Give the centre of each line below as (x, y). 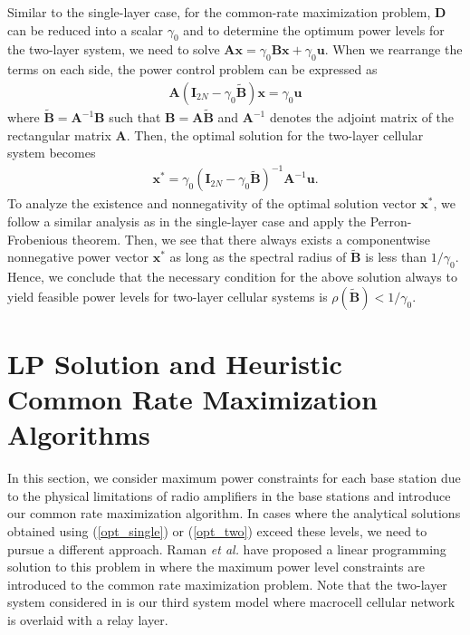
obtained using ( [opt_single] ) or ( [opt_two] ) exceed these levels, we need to (217, 531)
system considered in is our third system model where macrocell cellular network (231, 602)
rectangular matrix (59, 135)
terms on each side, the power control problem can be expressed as (192, 69)
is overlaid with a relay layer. (88, 619)
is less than (396, 257)
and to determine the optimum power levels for (314, 29)
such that (135, 117)
